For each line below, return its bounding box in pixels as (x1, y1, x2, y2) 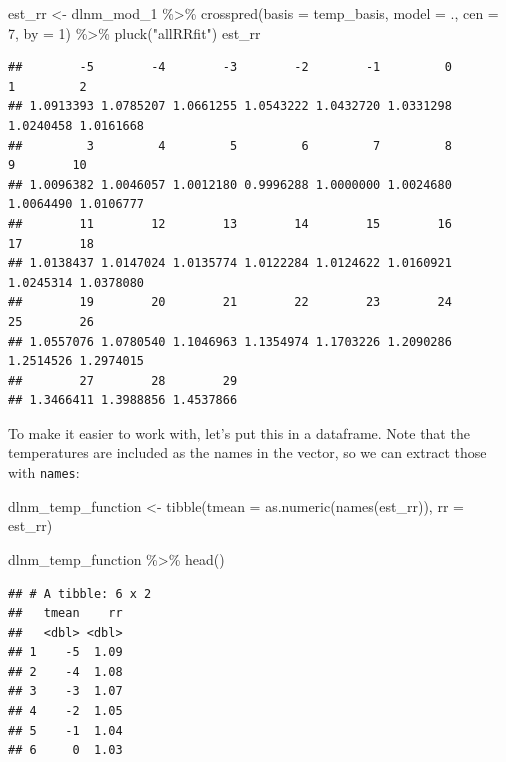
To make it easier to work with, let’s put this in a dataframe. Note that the (8, 422, 470, 443)
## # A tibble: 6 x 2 (8, 586, 152, 601)
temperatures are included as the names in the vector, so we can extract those (8, 442, 487, 463)
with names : (8, 462, 80, 483)
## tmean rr (8, 606, 123, 621)
